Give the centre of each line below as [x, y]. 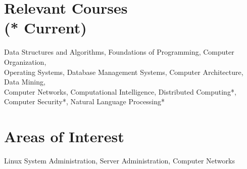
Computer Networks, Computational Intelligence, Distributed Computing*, [120, 91]
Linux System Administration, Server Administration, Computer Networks [119, 160]
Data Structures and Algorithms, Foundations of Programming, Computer [119, 52]
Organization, [25, 61]
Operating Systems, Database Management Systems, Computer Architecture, [124, 72]
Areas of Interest [64, 136]
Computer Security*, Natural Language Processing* [85, 101]
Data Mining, [25, 82]
